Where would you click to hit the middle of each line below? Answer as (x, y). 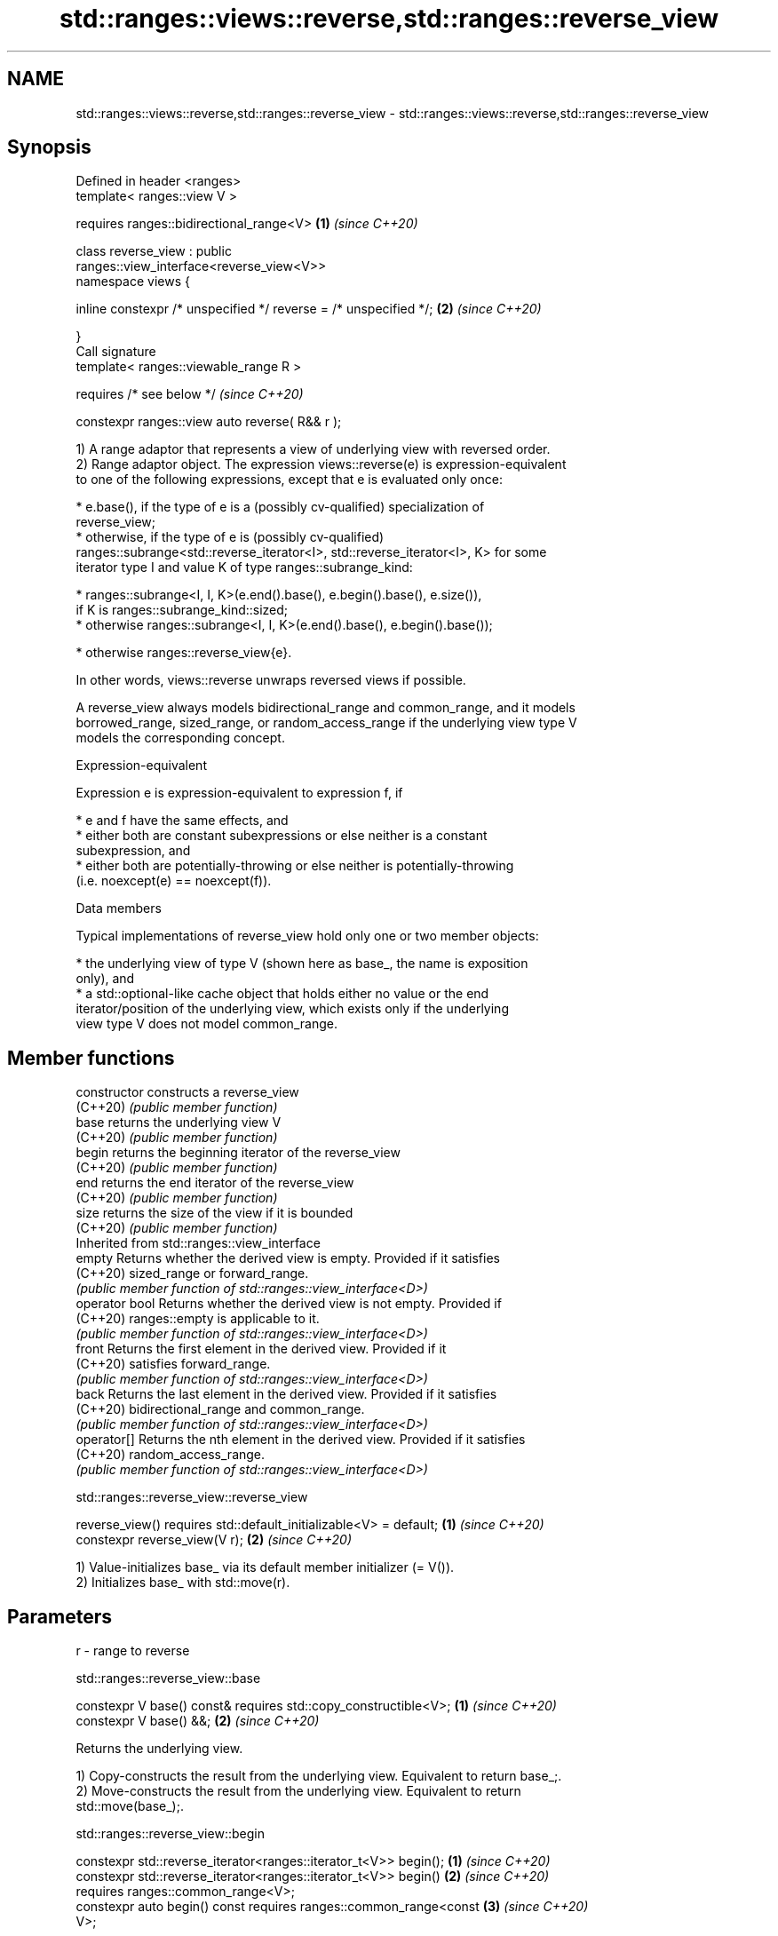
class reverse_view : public (154, 251)
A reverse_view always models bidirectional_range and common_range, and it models (325, 708)
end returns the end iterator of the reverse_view (215, 1183)
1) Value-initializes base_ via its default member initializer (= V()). (265, 1567)
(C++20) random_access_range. (171, 1455)
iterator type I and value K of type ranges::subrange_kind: (244, 567)
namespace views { (133, 282)
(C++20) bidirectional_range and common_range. (220, 1409)
